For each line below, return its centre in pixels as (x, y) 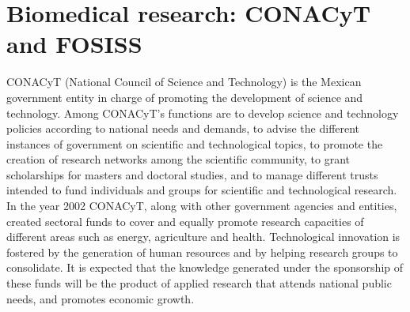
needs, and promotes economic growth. (101, 298)
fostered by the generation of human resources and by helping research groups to (202, 252)
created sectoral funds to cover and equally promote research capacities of (185, 221)
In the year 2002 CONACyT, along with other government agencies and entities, (202, 206)
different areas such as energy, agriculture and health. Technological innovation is (203, 237)
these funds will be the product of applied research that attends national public (199, 283)
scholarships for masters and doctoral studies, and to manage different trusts (192, 174)
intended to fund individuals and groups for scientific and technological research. (202, 190)
